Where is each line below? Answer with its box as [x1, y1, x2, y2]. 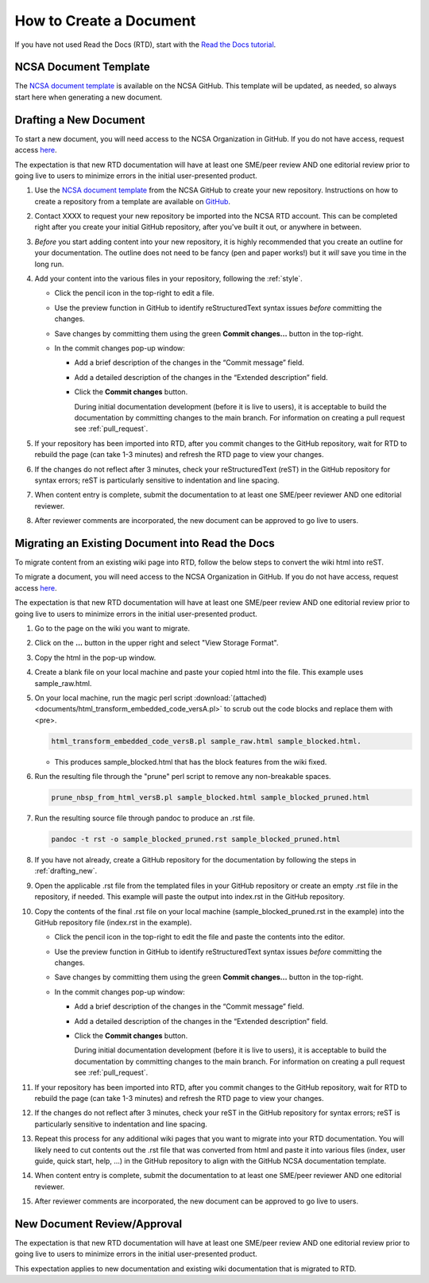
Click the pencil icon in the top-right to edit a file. [54, 289, 214, 298]
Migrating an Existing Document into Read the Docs [14, 537, 276, 550]
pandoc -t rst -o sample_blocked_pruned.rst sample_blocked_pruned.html [51, 835, 341, 843]
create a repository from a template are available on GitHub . [34, 196, 230, 206]
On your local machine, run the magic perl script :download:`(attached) [34, 692, 267, 703]
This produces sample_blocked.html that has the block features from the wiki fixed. [54, 757, 327, 766]
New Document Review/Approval [14, 1217, 183, 1231]
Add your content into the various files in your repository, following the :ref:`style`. [34, 274, 303, 284]
